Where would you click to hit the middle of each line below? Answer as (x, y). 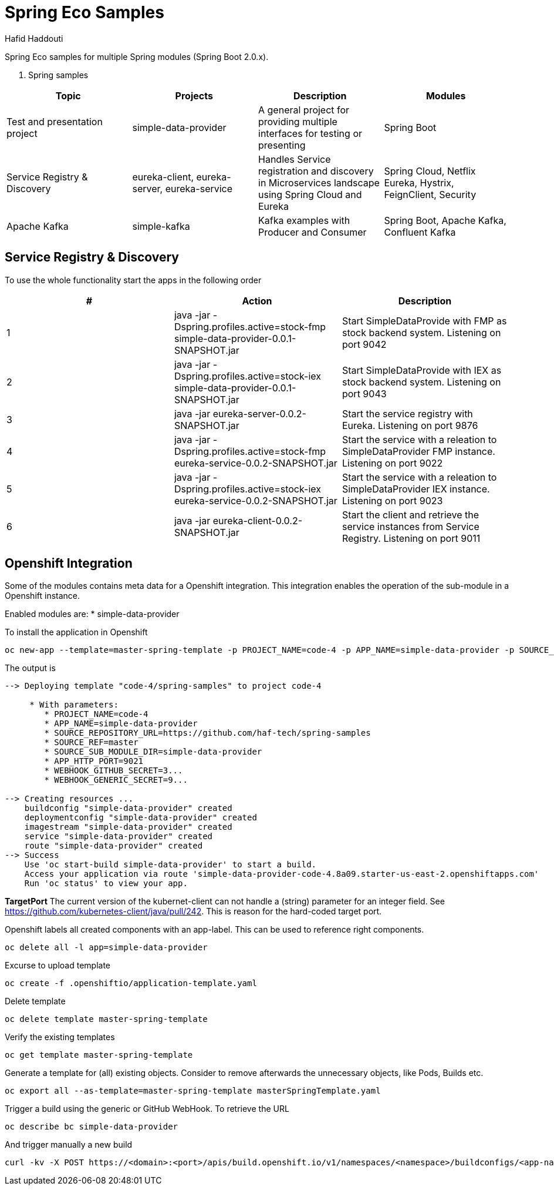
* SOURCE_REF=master (91, 743)
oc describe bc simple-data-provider (92, 1127)
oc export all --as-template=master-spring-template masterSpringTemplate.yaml (193, 1091)
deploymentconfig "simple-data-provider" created (141, 818)
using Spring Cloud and (310, 194)
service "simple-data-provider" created (119, 837)
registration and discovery (316, 171)
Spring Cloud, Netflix (430, 171)
